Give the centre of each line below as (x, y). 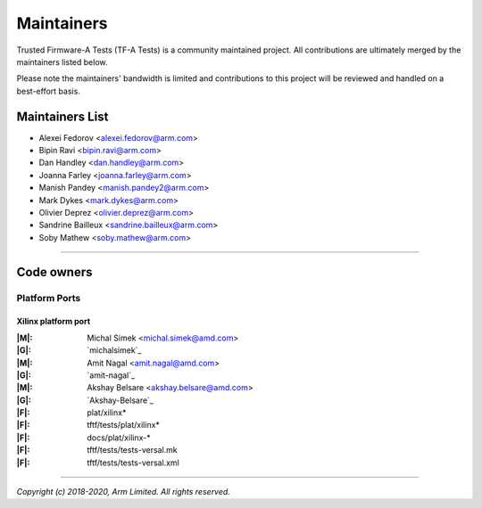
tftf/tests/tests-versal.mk (132, 450)
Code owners (54, 272)
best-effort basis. (48, 91)
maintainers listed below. (62, 61)
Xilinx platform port (54, 322)
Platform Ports (49, 298)
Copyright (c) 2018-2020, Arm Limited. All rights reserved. (124, 492)
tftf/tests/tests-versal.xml (133, 463)
